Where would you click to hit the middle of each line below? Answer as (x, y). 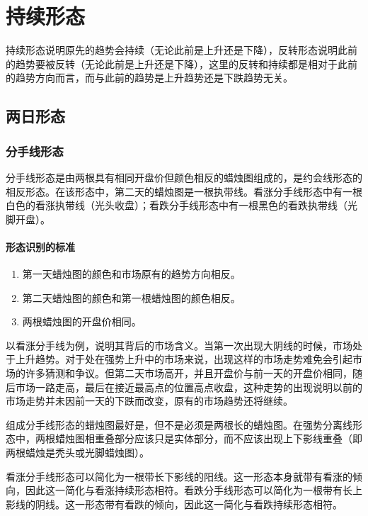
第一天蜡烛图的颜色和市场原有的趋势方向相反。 (131, 274)
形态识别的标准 (40, 246)
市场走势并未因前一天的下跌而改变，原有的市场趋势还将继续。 (149, 401)
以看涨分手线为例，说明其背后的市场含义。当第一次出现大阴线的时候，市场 (179, 345)
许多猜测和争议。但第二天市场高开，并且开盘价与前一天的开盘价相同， (189, 373)
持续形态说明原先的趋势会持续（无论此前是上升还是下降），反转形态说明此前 (182, 50)
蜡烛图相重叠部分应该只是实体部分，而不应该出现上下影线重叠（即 (208, 438)
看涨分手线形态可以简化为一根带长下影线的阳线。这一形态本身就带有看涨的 (179, 476)
